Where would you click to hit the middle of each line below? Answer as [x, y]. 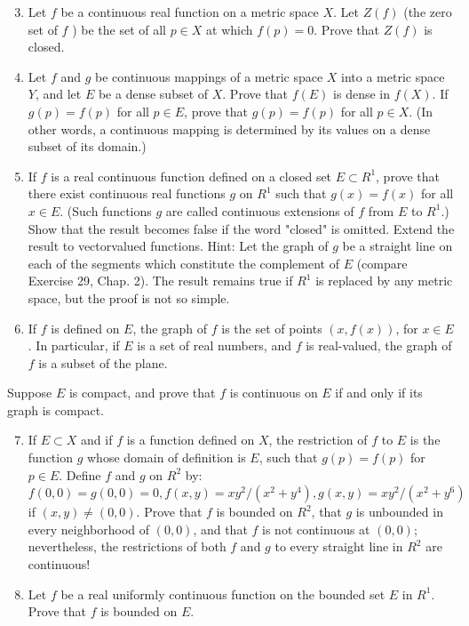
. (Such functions [106, 210]
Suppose [30, 393]
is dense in [362, 94]
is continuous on [274, 393]
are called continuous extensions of [260, 210]
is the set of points [272, 328]
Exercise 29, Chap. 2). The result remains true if [160, 281]
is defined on [85, 328]
